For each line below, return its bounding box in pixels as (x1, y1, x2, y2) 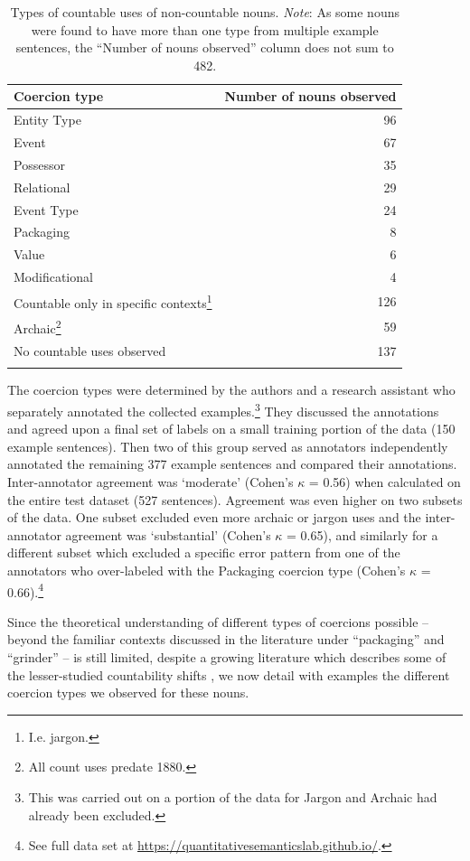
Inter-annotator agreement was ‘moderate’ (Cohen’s (7, 472, 294, 491)
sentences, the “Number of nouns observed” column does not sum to (15, 38, 394, 57)
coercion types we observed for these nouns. (7, 683, 249, 702)
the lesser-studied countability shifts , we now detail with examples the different (7, 665, 450, 684)
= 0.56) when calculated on (308, 472, 461, 491)
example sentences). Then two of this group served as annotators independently (7, 436, 448, 455)
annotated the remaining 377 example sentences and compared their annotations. (7, 454, 457, 473)
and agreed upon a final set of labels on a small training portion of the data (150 (7, 419, 456, 438)
